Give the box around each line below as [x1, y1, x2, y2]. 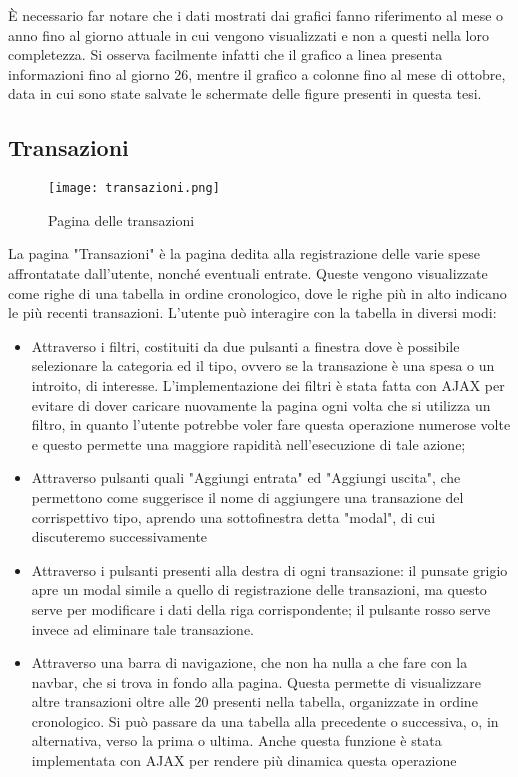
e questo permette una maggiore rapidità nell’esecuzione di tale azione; [31, 433, 466, 454]
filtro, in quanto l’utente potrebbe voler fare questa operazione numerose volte [31, 414, 511, 435]
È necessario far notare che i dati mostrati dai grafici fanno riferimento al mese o [8, 5, 504, 25]
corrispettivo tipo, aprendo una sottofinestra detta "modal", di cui [31, 506, 436, 527]
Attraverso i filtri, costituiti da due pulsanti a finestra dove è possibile [31, 335, 460, 356]
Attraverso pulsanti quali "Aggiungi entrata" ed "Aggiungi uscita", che [31, 467, 461, 488]
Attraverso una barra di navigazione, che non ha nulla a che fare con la [31, 652, 468, 673]
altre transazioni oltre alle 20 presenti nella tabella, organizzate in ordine [31, 691, 478, 712]
